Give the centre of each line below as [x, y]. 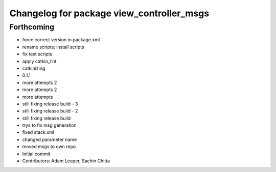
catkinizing [34, 68]
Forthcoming [32, 27]
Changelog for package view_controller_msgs [109, 13]
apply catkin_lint [39, 61]
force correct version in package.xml [61, 40]
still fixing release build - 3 [50, 104]
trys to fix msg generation [49, 125]
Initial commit [36, 154]
